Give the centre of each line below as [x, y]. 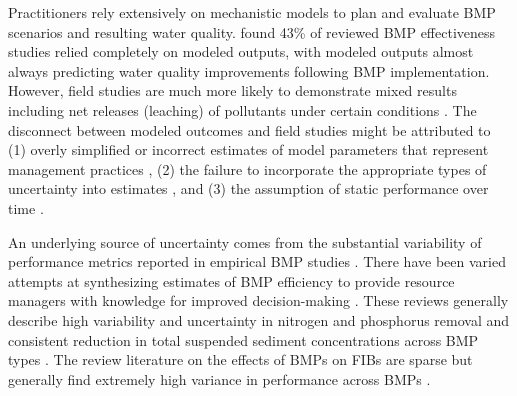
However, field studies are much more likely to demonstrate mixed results [232, 90]
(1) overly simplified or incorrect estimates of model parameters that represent [248, 149]
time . [26, 207]
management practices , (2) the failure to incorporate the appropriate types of [247, 168]
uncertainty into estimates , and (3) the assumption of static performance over [248, 188]
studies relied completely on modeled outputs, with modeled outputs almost [241, 51]
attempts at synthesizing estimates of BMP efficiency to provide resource [231, 280]
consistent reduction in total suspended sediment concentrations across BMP [243, 339]
